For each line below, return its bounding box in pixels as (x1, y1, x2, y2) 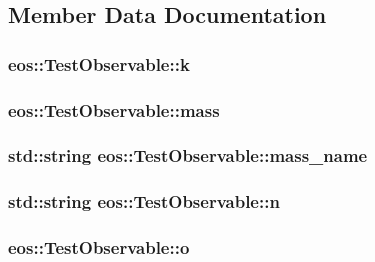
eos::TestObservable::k (8, 51, 190, 76)
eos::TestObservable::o (8, 235, 190, 260)
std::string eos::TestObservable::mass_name (8, 143, 368, 168)
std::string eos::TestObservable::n (8, 189, 280, 214)
